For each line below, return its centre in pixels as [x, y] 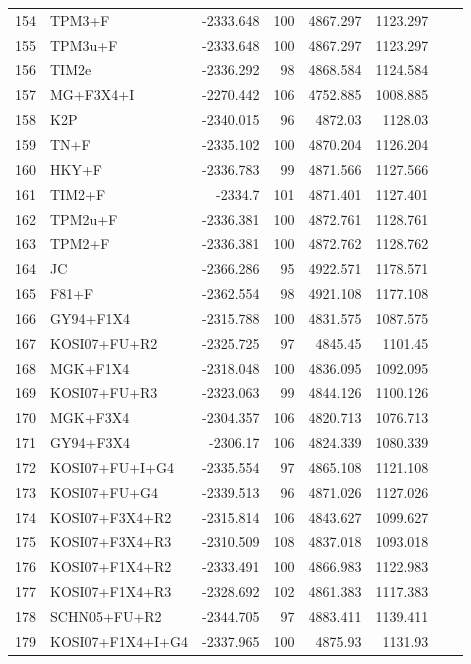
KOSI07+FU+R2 [104, 342]
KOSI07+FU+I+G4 [112, 466]
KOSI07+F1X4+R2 [111, 566]
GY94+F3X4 [90, 442]
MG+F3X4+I [92, 94]
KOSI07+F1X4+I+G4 [119, 640]
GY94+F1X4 [90, 317]
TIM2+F [78, 193]
